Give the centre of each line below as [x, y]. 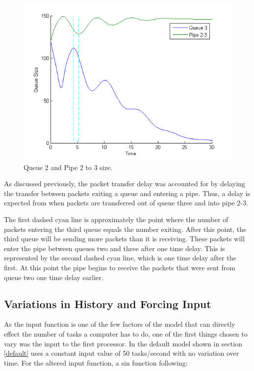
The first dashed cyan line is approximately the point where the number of [116, 219]
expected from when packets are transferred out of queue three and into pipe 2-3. [126, 203]
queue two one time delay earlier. [54, 277]
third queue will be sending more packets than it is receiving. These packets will [124, 239]
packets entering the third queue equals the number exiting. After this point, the [125, 229]
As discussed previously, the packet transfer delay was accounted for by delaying [125, 184]
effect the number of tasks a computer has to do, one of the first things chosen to [126, 333]
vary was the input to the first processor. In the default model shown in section [123, 343]
